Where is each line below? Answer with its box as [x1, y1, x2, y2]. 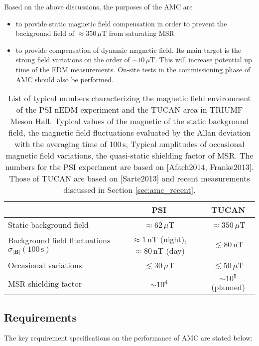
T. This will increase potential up [150, 54, 252, 65]
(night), [160, 233, 187, 245]
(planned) [211, 281, 245, 293]
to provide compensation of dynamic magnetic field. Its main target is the [15, 44, 241, 55]
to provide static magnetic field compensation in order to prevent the [15, 18, 227, 28]
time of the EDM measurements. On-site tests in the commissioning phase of [15, 64, 251, 74]
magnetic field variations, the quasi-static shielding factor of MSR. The [5, 150, 254, 162]
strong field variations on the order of [15, 54, 130, 65]
